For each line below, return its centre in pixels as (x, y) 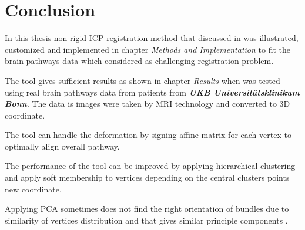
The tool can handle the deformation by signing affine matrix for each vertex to (148, 135)
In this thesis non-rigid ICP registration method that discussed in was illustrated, (152, 38)
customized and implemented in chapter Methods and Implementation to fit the (148, 49)
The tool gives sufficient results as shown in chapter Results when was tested (143, 80)
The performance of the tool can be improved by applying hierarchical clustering (150, 166)
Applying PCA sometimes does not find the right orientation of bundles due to (147, 209)
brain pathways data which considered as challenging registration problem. (139, 61)
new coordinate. (33, 189)
